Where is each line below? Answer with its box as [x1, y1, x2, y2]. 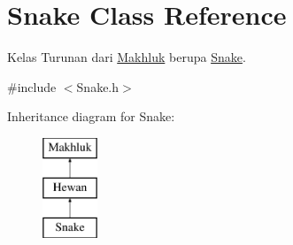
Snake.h [76, 77, 120, 96]
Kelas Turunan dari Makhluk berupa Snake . [7, 48, 246, 66]
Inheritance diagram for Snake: [7, 107, 175, 126]
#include [7, 77, 57, 96]
